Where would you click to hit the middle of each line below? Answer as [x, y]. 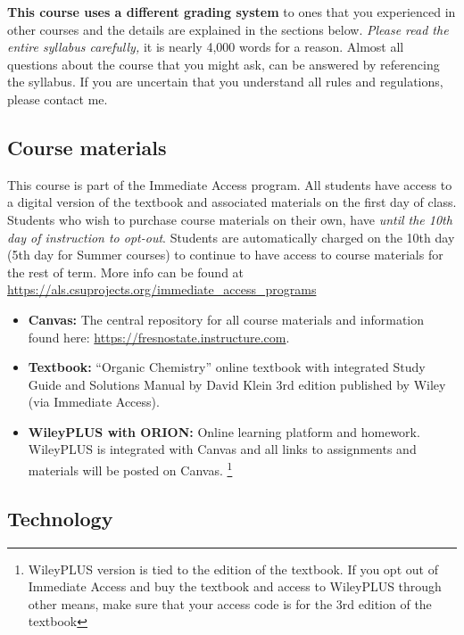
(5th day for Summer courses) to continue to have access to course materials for [225, 255]
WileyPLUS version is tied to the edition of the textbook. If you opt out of [233, 569]
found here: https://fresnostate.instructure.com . [159, 337]
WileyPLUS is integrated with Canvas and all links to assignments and [222, 449]
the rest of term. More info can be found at [126, 272]
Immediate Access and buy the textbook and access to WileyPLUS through [235, 586]
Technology [60, 518]
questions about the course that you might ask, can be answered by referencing [224, 64]
